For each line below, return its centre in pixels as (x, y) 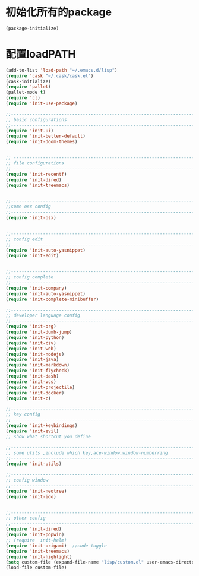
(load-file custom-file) (36, 568)
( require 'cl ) (23, 98)
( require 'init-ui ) (30, 131)
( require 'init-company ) (36, 288)
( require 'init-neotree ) (36, 491)
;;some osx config (28, 207)
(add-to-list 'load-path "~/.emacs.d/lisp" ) (61, 70)
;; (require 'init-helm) (36, 540)
